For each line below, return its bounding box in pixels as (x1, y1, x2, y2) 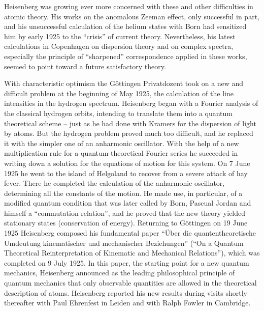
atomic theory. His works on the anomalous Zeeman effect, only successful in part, (4, 11, 259, 21)
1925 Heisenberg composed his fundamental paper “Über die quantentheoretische (4, 228, 256, 238)
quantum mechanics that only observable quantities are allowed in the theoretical (4, 277, 257, 288)
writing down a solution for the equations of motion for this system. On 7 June (4, 157, 250, 168)
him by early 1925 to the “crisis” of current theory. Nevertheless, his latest (4, 31, 236, 41)
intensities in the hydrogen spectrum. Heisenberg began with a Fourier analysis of (4, 98, 258, 108)
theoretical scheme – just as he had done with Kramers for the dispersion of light (4, 118, 256, 128)
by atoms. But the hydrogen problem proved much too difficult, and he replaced (4, 128, 253, 138)
